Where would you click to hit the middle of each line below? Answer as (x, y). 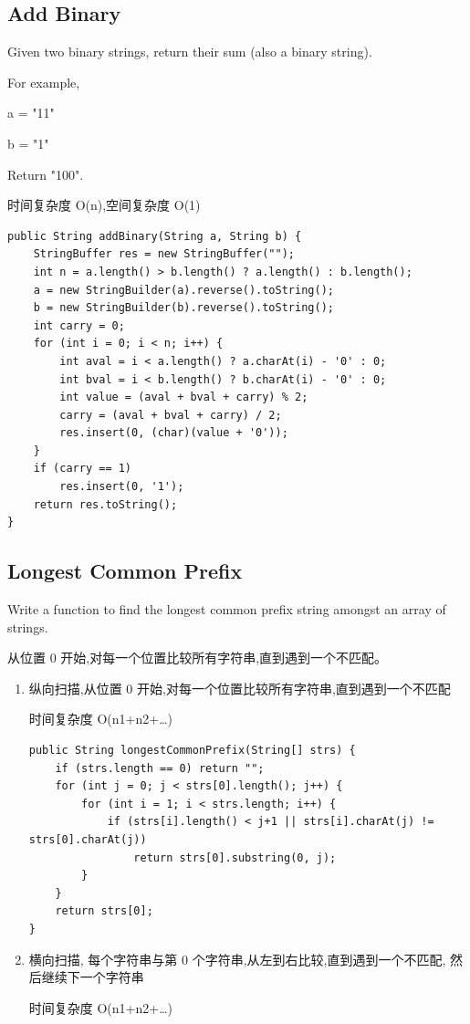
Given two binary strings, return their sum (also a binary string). (190, 52)
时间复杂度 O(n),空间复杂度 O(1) (104, 205)
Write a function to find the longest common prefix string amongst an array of (227, 609)
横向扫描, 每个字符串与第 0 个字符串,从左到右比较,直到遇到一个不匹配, (237, 959)
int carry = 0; (79, 325)
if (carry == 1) (83, 469)
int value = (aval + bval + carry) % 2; (184, 397)
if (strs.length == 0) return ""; (160, 768)
